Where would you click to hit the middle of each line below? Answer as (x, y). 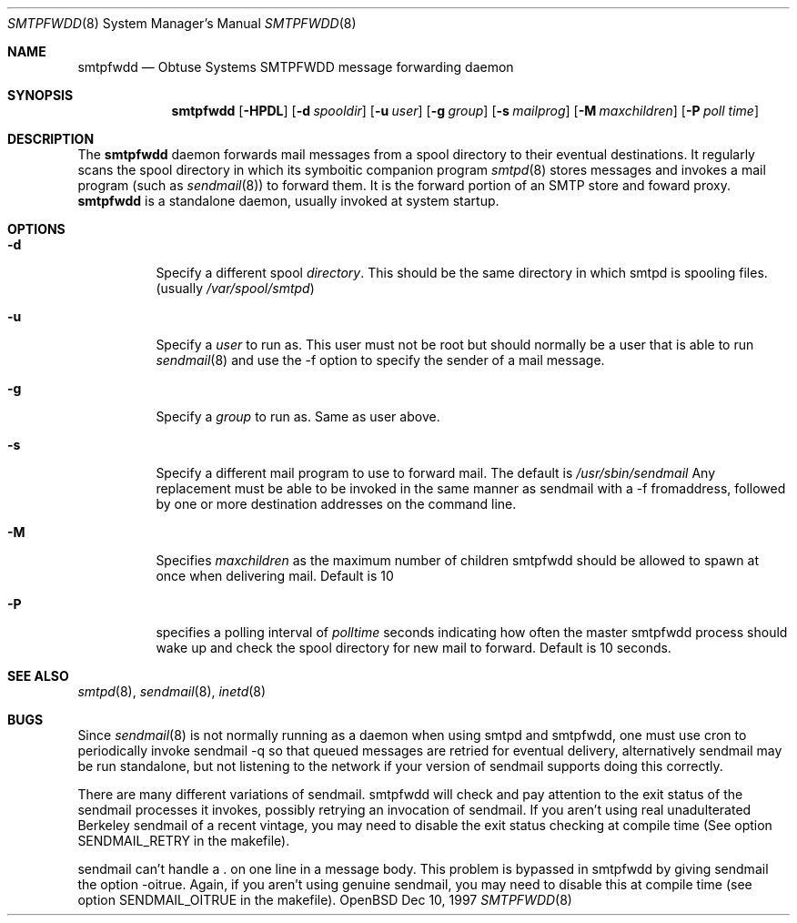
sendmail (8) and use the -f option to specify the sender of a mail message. (380, 360)
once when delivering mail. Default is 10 (275, 576)
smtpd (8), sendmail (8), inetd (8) (172, 691)
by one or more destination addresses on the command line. (336, 504)
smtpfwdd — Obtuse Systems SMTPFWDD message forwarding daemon (296, 67)
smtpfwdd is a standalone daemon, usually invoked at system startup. (288, 201)
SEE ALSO (38, 676)
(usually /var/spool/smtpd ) (235, 288)
